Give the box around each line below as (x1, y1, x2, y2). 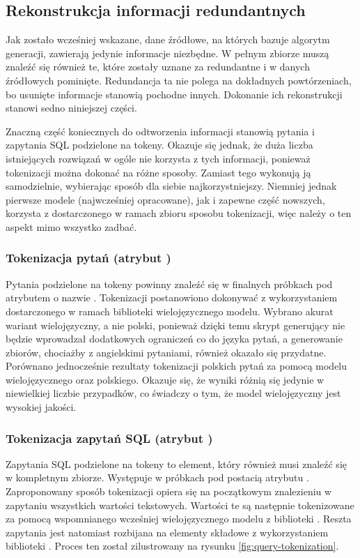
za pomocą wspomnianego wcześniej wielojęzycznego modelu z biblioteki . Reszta (6, 511, 352, 526)
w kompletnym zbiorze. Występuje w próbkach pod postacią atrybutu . (6, 470, 309, 485)
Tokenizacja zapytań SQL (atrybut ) (6, 429, 213, 446)
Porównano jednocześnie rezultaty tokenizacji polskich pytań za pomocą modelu (6, 359, 347, 373)
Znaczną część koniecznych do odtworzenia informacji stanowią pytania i (6, 123, 315, 138)
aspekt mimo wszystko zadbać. (6, 219, 137, 234)
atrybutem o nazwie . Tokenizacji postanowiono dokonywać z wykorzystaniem (6, 290, 338, 305)
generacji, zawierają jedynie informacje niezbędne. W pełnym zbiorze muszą (6, 45, 329, 60)
